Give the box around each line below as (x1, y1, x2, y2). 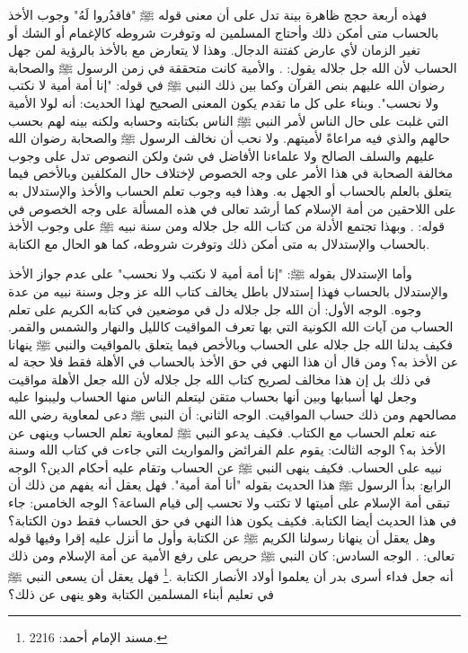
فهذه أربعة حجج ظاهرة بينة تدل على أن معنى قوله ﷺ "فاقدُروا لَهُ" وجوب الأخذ (8, 5, 428, 23)
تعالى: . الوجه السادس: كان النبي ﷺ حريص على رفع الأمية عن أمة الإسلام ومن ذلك (8, 545, 455, 564)
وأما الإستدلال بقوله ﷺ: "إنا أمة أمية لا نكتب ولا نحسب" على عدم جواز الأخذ (8, 264, 412, 283)
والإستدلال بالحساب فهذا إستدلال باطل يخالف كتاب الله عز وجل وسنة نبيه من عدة (8, 281, 448, 300)
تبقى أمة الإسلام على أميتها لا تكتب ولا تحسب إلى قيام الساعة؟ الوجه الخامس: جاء (8, 493, 450, 512)
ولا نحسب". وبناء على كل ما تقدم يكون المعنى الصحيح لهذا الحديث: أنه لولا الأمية (8, 93, 439, 111)
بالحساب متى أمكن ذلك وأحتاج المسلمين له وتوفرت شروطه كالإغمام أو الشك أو (8, 22, 439, 41)
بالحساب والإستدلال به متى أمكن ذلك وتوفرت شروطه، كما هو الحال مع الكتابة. (8, 234, 430, 252)
